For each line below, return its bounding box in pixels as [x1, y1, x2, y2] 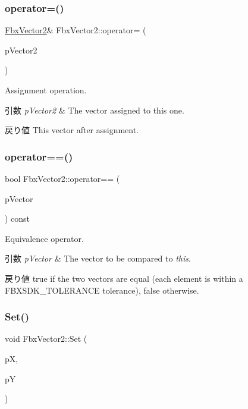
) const [5, 212, 30, 225]
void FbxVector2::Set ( [5, 332, 87, 345]
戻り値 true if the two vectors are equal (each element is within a [5, 272, 243, 284]
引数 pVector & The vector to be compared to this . [5, 252, 191, 265]
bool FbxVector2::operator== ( [5, 172, 120, 184]
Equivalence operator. [5, 232, 84, 244]
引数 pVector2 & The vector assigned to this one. [5, 103, 184, 116]
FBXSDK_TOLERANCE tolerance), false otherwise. [5, 284, 199, 296]
